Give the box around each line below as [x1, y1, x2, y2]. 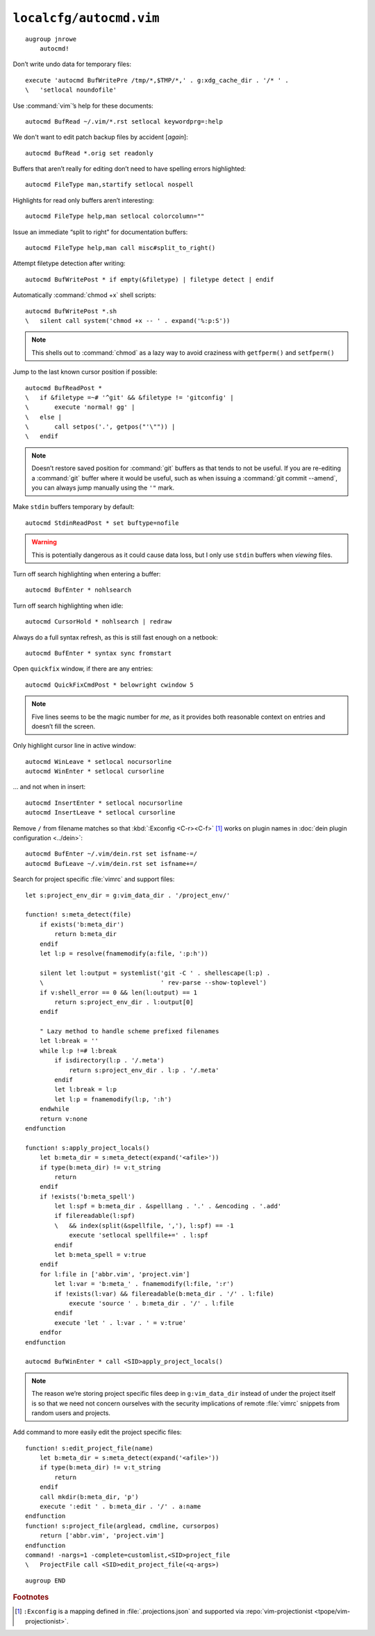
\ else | [25, 413, 62, 421]
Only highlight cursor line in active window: [12, 742, 137, 750]
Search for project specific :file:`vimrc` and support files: [12, 875, 175, 883]
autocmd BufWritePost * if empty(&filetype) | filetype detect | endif [25, 275, 274, 283]
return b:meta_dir [54, 930, 117, 938]
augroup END [25, 1576, 66, 1585]
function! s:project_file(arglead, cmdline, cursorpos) [25, 1521, 219, 1530]
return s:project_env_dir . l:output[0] [54, 998, 194, 1006]
